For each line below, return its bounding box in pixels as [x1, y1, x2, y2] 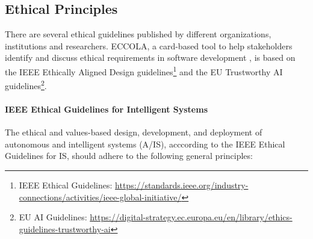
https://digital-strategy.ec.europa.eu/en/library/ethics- [90, 211, 293, 223]
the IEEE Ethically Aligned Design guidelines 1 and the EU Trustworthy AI [5, 63, 283, 78]
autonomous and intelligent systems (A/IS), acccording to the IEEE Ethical [5, 137, 285, 150]
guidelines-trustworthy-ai [19, 222, 111, 235]
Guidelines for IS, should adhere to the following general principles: [5, 149, 253, 162]
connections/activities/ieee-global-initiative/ [19, 190, 182, 203]
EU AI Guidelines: [19, 211, 87, 223]
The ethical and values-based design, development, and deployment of [5, 126, 262, 138]
